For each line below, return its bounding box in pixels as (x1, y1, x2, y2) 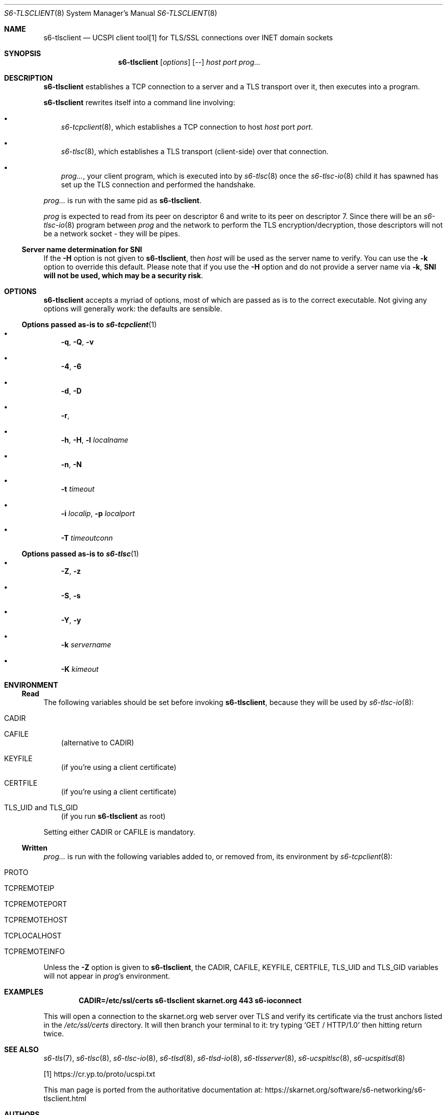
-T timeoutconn (61, 534, 113, 542)
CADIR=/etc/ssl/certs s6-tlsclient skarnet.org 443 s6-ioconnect (79, 996, 302, 1005)
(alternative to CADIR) (61, 738, 134, 747)
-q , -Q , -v (61, 337, 94, 346)
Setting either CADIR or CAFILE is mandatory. (43, 828, 195, 836)
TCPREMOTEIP (4, 884, 55, 892)
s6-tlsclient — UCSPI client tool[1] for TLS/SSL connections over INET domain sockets (43, 33, 333, 42)
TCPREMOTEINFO (4, 947, 65, 956)
